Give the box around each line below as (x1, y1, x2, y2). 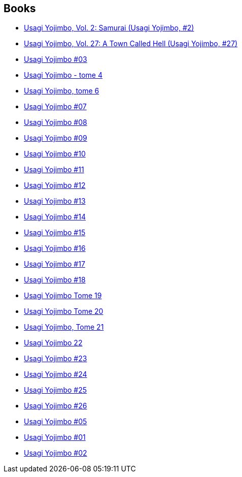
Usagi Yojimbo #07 (24, 102, 87, 111)
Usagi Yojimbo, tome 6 (24, 86, 99, 96)
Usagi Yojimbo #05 (24, 417, 87, 426)
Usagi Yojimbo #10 (24, 149, 86, 158)
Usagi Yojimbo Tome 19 (24, 291, 102, 300)
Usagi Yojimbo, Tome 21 (24, 323, 104, 332)
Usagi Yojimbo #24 (24, 370, 87, 379)
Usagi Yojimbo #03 (24, 55, 87, 64)
